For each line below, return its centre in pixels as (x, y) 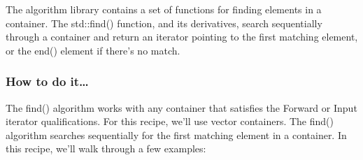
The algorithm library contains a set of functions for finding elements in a (164, 9)
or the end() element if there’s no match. (93, 50)
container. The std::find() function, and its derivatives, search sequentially (164, 23)
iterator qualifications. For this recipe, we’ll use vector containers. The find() (170, 121)
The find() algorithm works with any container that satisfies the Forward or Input (181, 107)
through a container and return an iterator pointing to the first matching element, (182, 37)
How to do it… (47, 81)
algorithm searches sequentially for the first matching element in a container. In (176, 134)
